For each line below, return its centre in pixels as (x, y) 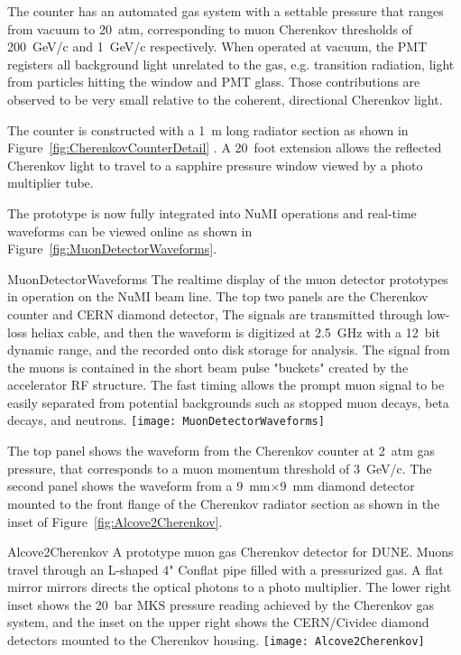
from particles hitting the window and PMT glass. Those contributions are (214, 82)
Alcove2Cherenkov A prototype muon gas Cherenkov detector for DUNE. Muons (230, 552)
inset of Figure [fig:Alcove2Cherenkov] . (115, 521)
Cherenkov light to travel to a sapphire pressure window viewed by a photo (215, 165)
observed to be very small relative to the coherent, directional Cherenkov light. (225, 99)
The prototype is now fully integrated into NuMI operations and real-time (212, 212)
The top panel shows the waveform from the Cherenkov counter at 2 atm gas (221, 451)
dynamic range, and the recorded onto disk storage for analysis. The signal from (229, 350)
